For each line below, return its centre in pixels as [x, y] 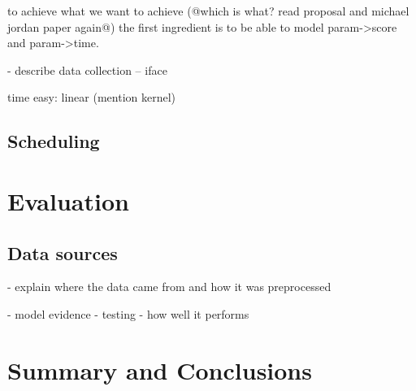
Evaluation [68, 200]
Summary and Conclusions [160, 369]
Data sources [63, 252]
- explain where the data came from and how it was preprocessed [169, 287]
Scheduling [54, 141]
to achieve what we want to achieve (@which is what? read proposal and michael [208, 11]
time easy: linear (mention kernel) [92, 97]
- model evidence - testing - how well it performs [128, 313]
